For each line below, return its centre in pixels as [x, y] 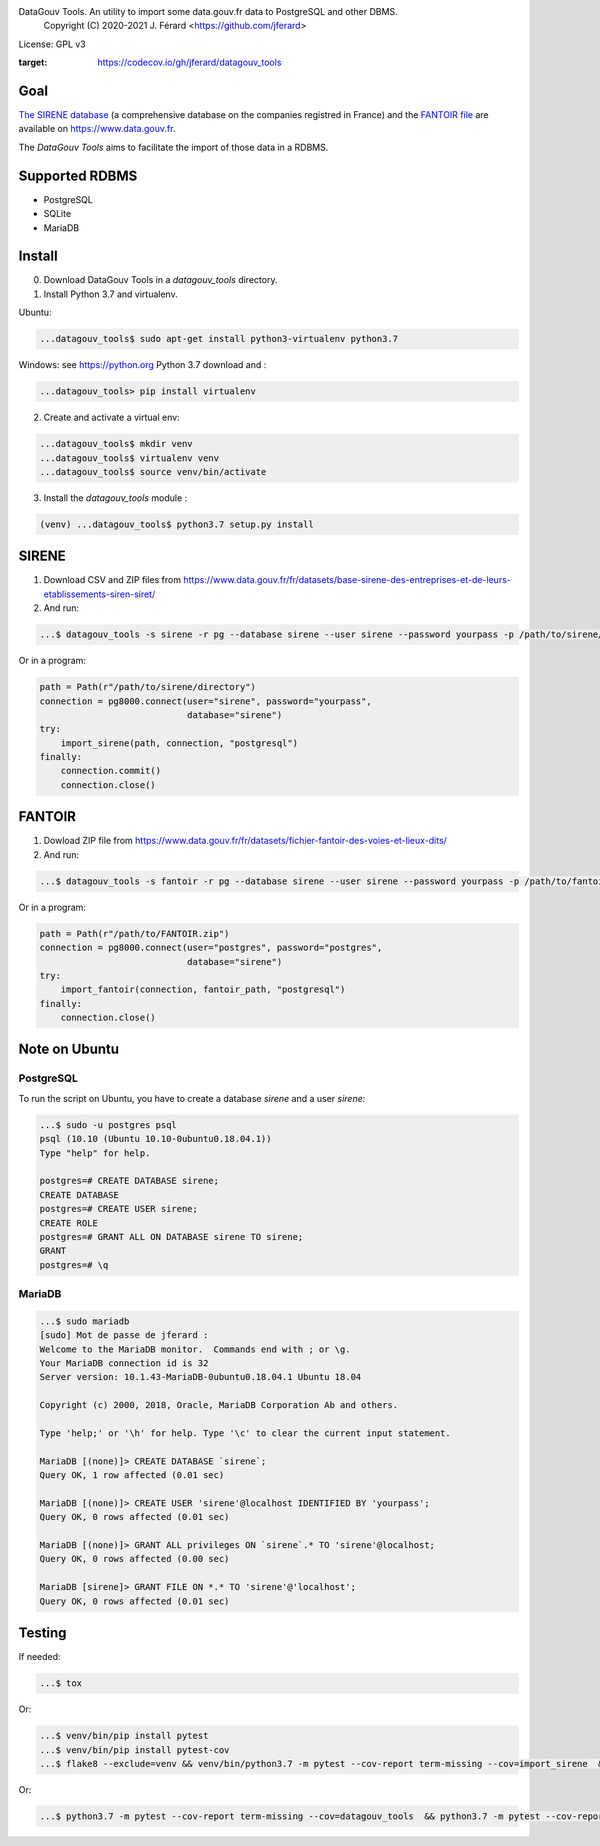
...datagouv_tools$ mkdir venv [116, 444]
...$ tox [61, 1683]
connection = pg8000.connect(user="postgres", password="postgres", [211, 948]
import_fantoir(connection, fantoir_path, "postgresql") [203, 989]
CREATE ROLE [69, 1223]
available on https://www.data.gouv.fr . [97, 129]
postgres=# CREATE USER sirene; [119, 1209]
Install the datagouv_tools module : [115, 497]
